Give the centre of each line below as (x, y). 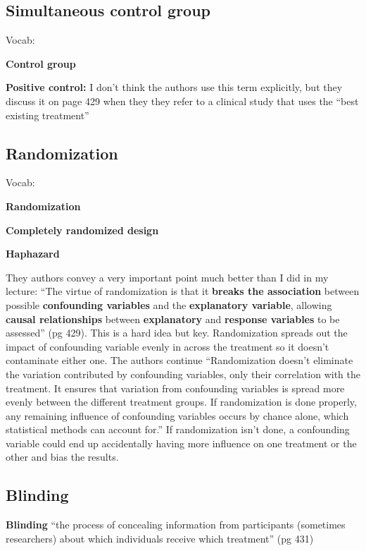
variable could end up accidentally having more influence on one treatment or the (181, 443)
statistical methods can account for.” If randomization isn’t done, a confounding (178, 429)
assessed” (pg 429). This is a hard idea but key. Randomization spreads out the (177, 333)
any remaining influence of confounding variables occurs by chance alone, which (177, 415)
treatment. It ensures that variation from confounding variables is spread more (175, 388)
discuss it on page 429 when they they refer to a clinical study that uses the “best (182, 101)
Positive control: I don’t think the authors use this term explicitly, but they (174, 87)
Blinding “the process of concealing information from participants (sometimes (176, 525)
